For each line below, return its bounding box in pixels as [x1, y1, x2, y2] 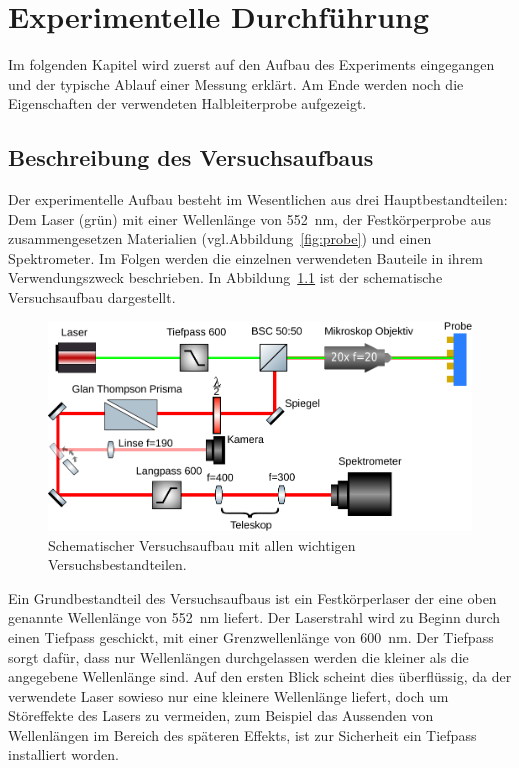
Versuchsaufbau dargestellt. [8, 287, 176, 308]
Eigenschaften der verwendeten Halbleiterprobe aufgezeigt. [8, 93, 367, 114]
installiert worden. [8, 744, 120, 765]
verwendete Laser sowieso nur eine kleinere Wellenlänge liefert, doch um [8, 685, 449, 706]
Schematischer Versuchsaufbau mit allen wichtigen [48, 534, 356, 555]
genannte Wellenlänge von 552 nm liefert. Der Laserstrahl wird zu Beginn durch [8, 607, 501, 628]
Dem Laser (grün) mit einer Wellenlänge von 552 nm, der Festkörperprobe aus [8, 208, 491, 229]
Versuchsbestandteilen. [48, 554, 187, 575]
